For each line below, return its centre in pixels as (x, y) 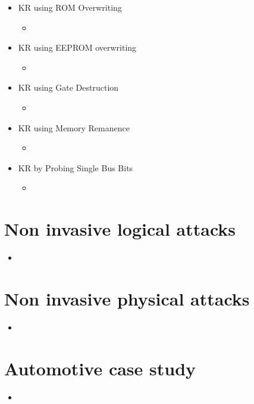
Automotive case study (100, 368)
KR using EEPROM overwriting (77, 47)
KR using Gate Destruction (68, 87)
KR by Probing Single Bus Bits (76, 167)
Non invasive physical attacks (127, 298)
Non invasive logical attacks (120, 229)
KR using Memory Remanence (74, 127)
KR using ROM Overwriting (70, 7)
